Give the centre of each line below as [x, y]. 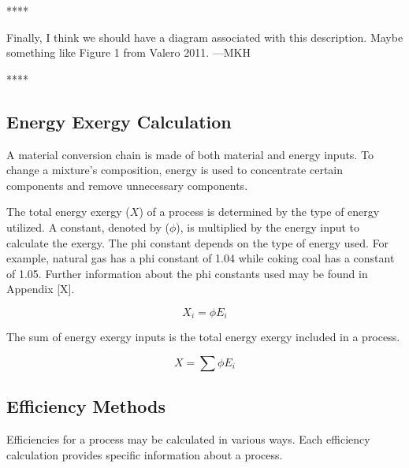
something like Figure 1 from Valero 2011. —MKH [128, 52]
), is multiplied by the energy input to [268, 227]
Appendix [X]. [41, 289]
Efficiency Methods [86, 406]
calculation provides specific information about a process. [145, 454]
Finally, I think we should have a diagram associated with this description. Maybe [205, 37]
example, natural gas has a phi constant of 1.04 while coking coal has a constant [201, 258]
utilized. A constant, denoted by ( [88, 227]
